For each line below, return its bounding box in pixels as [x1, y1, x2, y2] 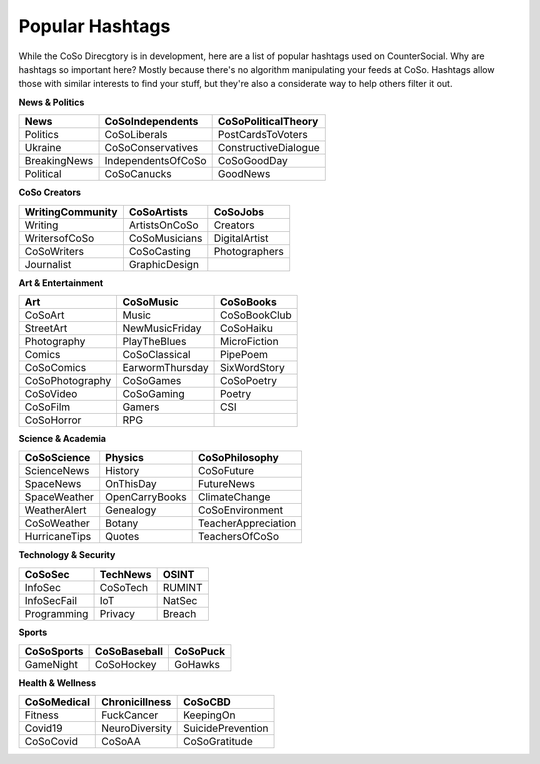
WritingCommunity [24, 205, 118, 219]
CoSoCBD [183, 695, 232, 709]
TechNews [99, 567, 152, 581]
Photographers [213, 244, 284, 258]
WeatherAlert [24, 503, 87, 517]
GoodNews [217, 167, 271, 181]
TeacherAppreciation [197, 516, 297, 530]
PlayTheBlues [122, 334, 187, 348]
